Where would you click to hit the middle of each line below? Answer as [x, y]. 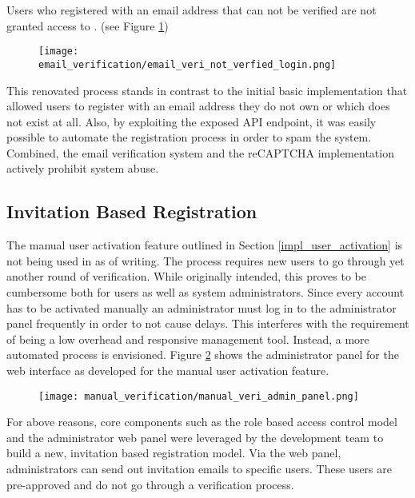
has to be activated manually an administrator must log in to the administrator [202, 307]
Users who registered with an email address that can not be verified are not [192, 10]
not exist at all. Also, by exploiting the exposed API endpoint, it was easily [192, 121]
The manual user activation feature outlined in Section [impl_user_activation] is [205, 245]
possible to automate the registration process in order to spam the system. [189, 137]
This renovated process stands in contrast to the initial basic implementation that [207, 90]
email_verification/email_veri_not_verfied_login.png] [188, 64]
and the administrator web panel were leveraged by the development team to [195, 437]
